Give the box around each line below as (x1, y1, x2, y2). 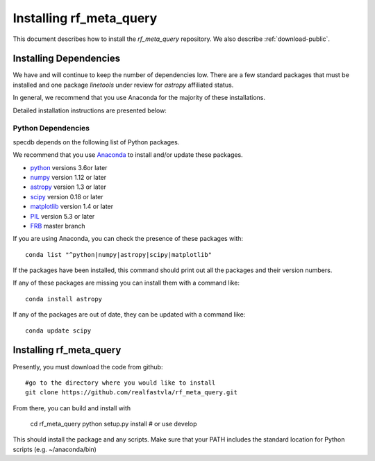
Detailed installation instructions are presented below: (12, 106, 167, 115)
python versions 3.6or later (30, 163, 108, 171)
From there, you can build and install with (12, 403, 131, 412)
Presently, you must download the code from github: (12, 362, 163, 371)
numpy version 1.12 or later (30, 173, 107, 181)
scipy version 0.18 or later (30, 192, 103, 201)
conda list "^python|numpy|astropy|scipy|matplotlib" (25, 251, 212, 258)
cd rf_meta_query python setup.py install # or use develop (30, 420, 197, 428)
